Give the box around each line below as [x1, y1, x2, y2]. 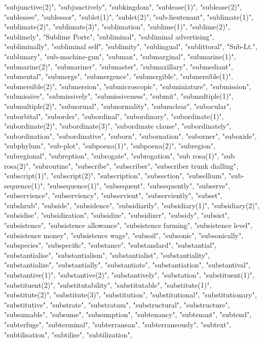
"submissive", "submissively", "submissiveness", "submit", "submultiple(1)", [4, 91, 234, 101]
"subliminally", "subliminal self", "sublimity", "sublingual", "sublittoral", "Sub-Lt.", [4, 41, 257, 52]
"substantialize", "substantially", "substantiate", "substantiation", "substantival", [4, 259, 251, 270]
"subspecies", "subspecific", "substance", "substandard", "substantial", [4, 240, 217, 250]
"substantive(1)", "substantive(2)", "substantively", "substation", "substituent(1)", [4, 270, 254, 280]
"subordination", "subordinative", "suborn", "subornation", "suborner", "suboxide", [4, 130, 257, 141]
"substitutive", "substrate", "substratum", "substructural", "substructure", [4, 299, 230, 310]
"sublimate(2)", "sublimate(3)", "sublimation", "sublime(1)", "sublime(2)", [4, 21, 230, 32]
